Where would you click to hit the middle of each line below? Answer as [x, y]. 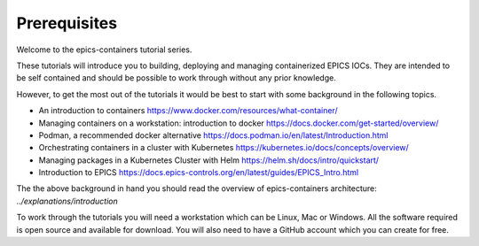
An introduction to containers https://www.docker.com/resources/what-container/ [188, 111]
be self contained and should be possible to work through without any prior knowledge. [176, 78]
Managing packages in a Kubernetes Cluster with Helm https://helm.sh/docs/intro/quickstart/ [209, 160]
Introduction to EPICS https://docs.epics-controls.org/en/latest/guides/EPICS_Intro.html [199, 173]
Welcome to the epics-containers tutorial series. [104, 50]
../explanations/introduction [67, 201]
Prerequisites [67, 23]
